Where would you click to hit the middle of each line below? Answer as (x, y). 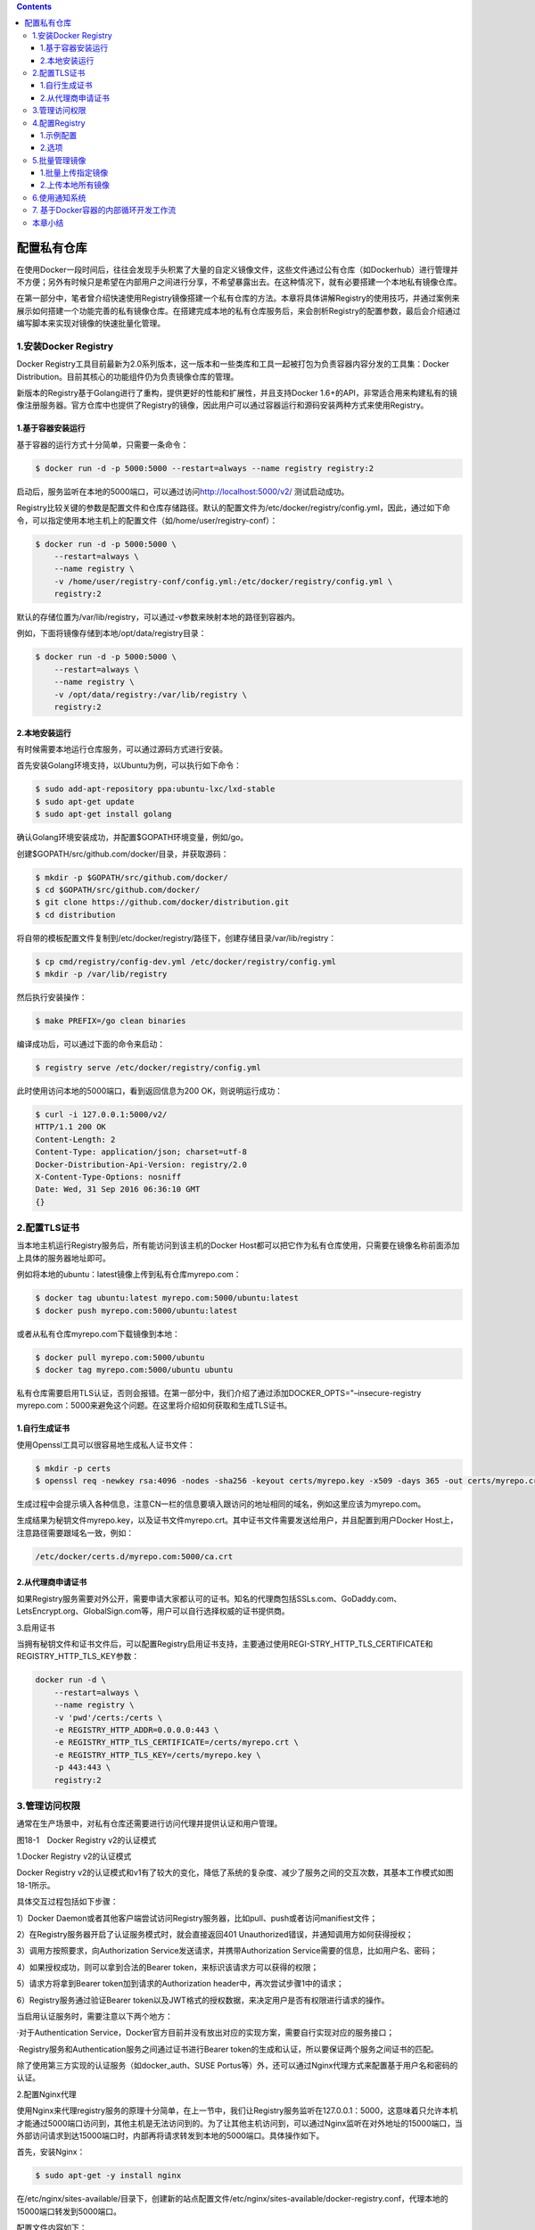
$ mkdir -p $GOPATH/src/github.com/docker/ (132, 877)
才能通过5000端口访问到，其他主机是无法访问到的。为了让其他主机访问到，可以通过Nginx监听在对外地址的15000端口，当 (239, 2123)
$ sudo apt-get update (85, 801)
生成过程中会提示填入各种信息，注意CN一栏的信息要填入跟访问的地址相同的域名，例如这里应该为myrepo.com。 (221, 1504)
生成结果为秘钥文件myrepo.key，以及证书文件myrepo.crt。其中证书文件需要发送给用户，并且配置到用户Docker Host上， (237, 1520)
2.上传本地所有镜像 (75, 185)
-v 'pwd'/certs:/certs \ (108, 1718)
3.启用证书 (36, 1627)
